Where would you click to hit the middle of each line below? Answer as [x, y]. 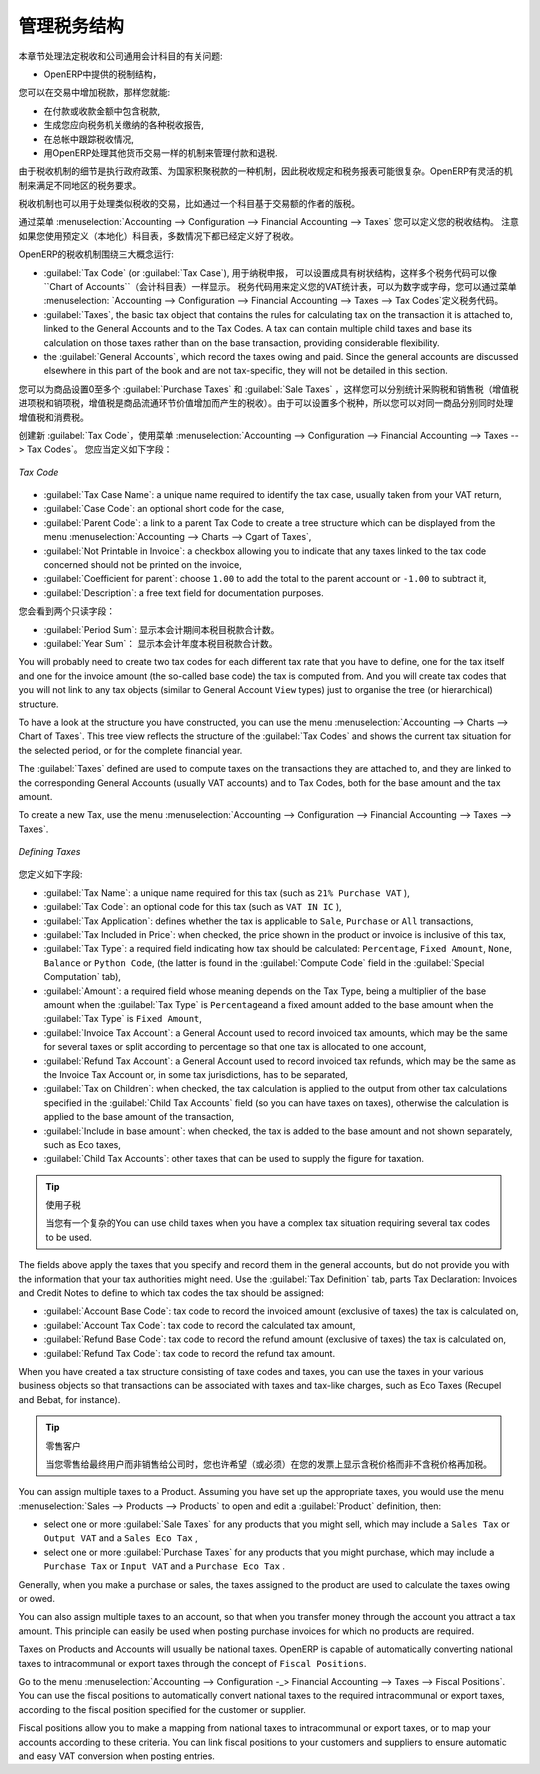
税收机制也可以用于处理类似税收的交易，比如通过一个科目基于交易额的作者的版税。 [189, 204]
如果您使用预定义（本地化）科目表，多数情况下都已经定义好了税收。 [158, 236]
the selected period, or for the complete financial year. [130, 750]
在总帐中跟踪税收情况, [89, 139]
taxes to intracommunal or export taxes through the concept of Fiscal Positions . [192, 1663]
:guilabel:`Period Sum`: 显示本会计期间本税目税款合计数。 [161, 629]
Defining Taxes [49, 852]
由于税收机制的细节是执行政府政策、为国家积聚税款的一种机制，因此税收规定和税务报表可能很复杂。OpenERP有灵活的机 [266, 171]
